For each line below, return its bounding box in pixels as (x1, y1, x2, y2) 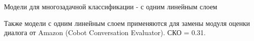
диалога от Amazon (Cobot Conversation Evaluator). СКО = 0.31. (4, 27, 206, 38)
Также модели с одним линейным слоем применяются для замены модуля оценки (4, 18, 250, 28)
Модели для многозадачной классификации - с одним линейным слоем (4, 1, 217, 11)
